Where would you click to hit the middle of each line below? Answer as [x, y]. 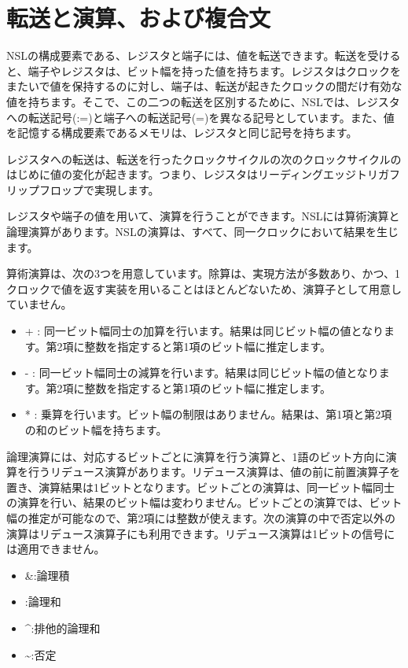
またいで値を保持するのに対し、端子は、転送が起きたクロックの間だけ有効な [204, 86]
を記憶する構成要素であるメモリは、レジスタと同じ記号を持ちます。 [182, 133]
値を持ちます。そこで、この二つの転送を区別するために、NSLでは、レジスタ [203, 101]
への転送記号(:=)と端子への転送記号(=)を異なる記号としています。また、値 [200, 117]
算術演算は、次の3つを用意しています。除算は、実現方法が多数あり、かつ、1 [204, 273]
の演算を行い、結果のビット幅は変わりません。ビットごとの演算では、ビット [204, 502]
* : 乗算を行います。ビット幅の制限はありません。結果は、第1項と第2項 [208, 414]
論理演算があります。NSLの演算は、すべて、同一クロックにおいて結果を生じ [202, 232]
